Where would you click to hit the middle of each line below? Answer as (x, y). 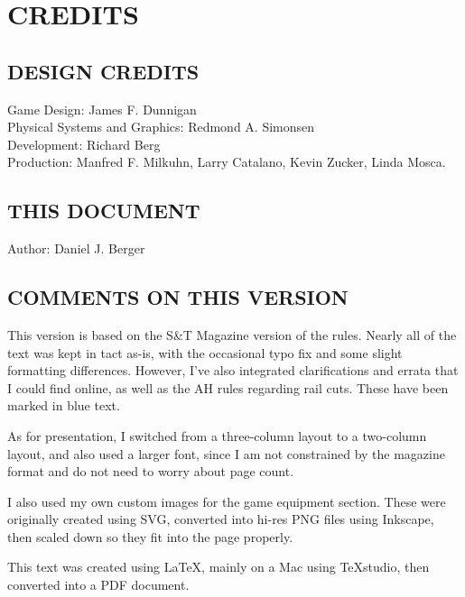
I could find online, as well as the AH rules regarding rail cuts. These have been (228, 387)
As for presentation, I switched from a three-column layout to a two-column (217, 435)
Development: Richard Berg (84, 144)
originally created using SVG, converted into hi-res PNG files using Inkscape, (221, 519)
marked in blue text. (64, 405)
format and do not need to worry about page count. (151, 471)
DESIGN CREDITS (103, 71)
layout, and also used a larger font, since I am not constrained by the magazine (226, 453)
